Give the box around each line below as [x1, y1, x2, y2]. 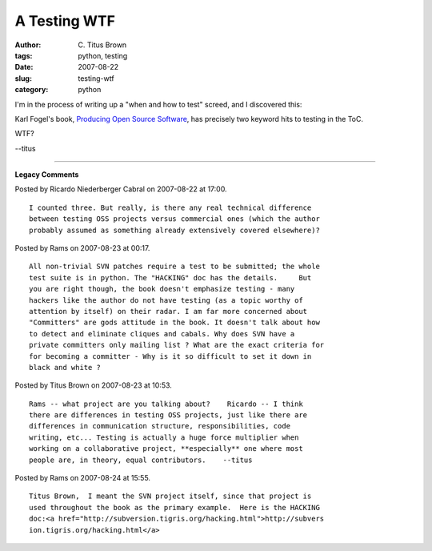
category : [14, 85, 49, 95]
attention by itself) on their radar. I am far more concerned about [29, 307, 308, 316]
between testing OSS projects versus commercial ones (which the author [29, 215, 320, 223]
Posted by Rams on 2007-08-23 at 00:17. [14, 243, 150, 253]
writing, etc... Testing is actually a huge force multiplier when [29, 432, 299, 442]
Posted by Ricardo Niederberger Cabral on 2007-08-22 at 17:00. [14, 184, 227, 194]
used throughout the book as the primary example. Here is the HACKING [29, 503, 320, 512]
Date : [14, 62, 34, 72]
